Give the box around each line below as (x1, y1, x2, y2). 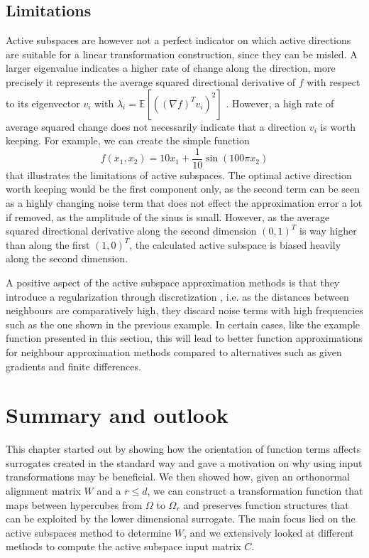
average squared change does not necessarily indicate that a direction (6, 119, 307, 134)
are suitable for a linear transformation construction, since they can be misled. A (6, 46, 358, 61)
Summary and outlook (6, 400, 228, 429)
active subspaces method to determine (6, 525, 172, 540)
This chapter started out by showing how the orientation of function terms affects (6, 441, 361, 456)
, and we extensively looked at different (184, 525, 354, 540)
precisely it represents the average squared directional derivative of (6, 74, 296, 89)
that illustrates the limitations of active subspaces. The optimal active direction (6, 167, 352, 182)
